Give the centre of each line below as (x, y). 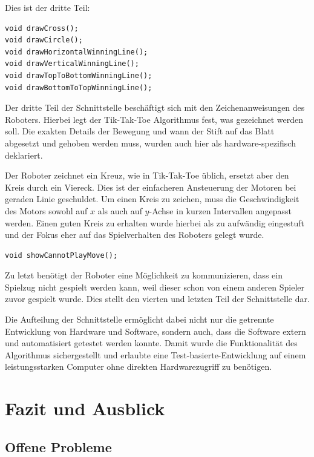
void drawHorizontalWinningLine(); (77, 52)
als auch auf (120, 210)
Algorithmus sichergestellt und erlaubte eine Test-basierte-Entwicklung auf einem (155, 354)
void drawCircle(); (44, 40)
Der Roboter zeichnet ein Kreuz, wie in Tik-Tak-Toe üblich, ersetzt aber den (147, 175)
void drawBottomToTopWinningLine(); (79, 87)
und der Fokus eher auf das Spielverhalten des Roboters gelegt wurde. (135, 235)
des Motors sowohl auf (46, 210)
